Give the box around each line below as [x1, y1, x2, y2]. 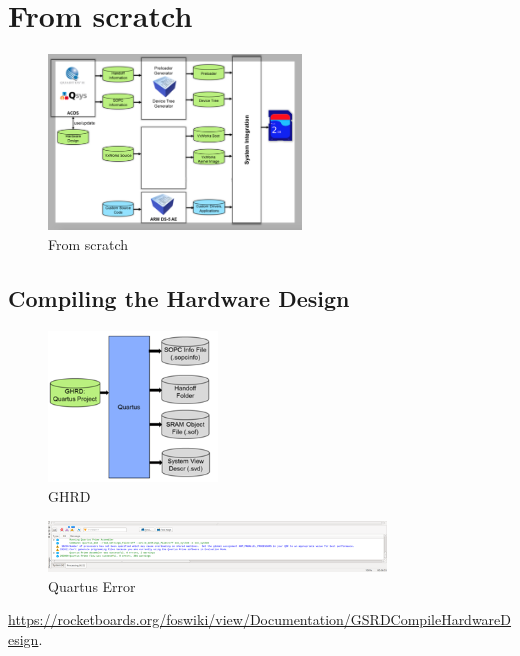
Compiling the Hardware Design [8, 282, 350, 313]
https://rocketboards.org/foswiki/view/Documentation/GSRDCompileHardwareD [8, 609, 512, 630]
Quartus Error [48, 575, 136, 596]
